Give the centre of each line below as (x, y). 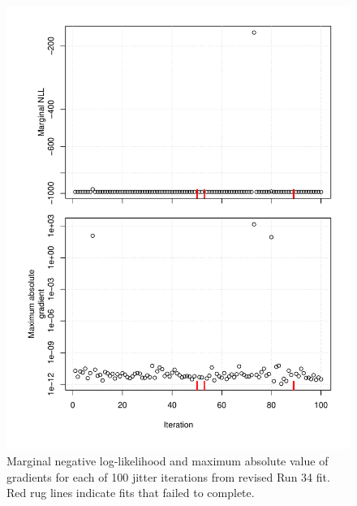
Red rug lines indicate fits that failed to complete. (131, 493)
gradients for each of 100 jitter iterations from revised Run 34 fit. (168, 476)
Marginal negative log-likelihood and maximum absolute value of (168, 461)
